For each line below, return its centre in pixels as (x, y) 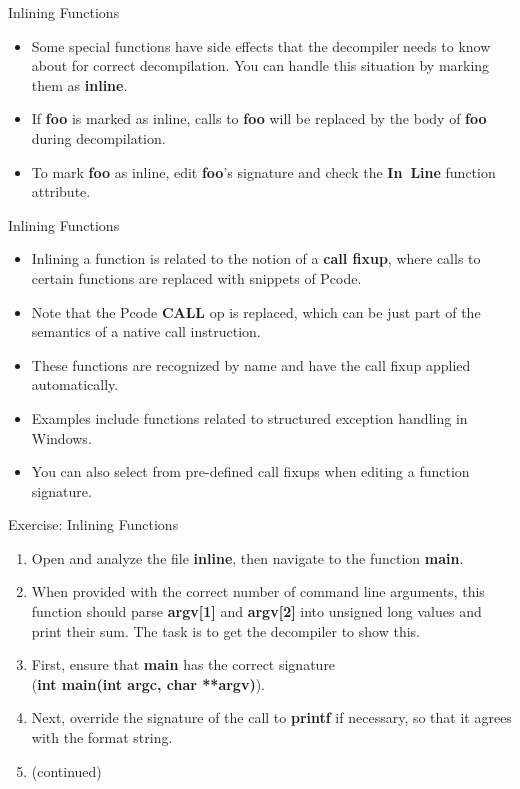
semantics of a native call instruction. (146, 331)
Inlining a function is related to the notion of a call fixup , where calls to (256, 258)
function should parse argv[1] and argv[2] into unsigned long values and (256, 611)
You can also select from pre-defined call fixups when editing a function (250, 471)
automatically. (75, 384)
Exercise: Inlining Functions (93, 524)
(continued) (66, 770)
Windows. (61, 437)
